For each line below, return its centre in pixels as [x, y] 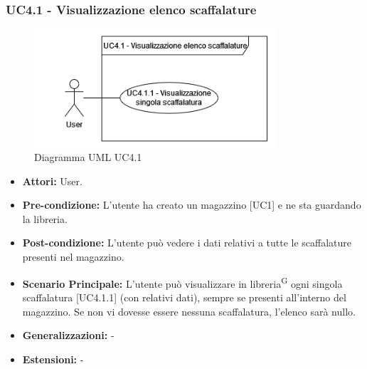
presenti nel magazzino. [73, 257]
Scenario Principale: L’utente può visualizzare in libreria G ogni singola [182, 282]
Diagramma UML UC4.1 [88, 157]
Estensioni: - [53, 359]
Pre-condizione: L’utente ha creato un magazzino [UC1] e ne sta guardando [192, 205]
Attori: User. [52, 181]
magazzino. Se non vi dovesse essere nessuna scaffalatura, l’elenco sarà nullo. [189, 311]
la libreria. [45, 218]
